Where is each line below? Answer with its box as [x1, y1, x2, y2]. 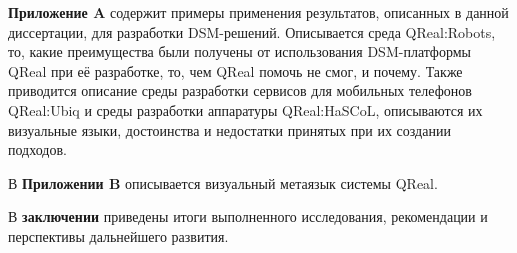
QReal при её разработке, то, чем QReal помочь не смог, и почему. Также [8, 60, 463, 81]
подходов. [8, 139, 67, 160]
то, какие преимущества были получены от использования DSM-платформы [8, 41, 471, 62]
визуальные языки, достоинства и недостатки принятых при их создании [8, 119, 451, 140]
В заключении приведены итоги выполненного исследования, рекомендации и [8, 206, 488, 227]
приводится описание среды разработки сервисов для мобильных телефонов [8, 80, 472, 101]
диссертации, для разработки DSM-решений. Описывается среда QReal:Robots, [8, 21, 496, 42]
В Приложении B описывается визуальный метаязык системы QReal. [8, 172, 438, 193]
